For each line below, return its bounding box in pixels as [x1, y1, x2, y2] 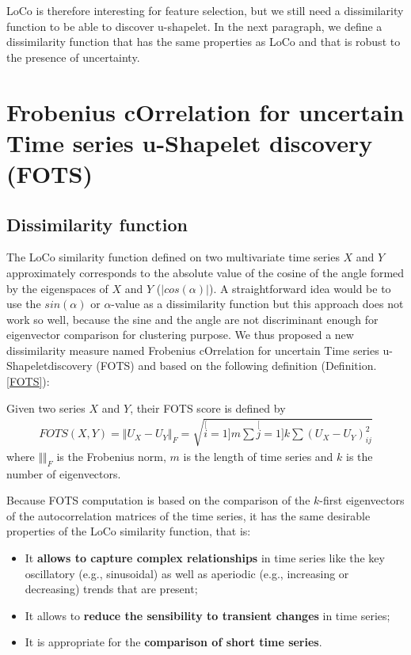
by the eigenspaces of [6, 280, 108, 296]
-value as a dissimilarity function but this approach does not [111, 295, 404, 312]
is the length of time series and [183, 447, 333, 464]
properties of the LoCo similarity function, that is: [6, 523, 251, 539]
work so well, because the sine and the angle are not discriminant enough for [6, 310, 379, 327]
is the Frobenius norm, [56, 447, 166, 464]
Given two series [6, 399, 86, 416]
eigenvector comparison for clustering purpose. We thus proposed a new [6, 326, 354, 343]
